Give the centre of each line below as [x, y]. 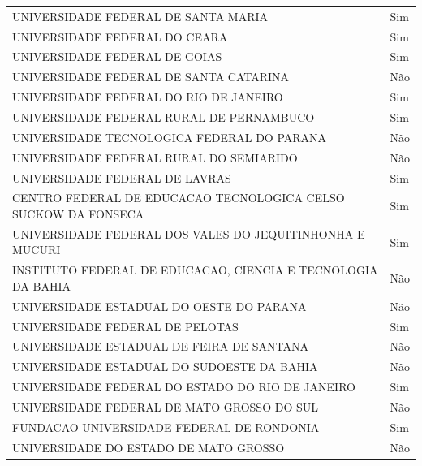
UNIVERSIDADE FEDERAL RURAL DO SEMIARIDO [155, 157]
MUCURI [37, 250]
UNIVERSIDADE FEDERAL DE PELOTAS [125, 326]
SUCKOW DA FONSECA [78, 213]
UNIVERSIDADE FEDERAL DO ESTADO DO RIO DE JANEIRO [184, 387]
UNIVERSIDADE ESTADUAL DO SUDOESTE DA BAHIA [165, 367]
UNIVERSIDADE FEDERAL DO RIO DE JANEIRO [148, 97]
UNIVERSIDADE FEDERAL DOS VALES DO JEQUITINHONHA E [189, 233]
